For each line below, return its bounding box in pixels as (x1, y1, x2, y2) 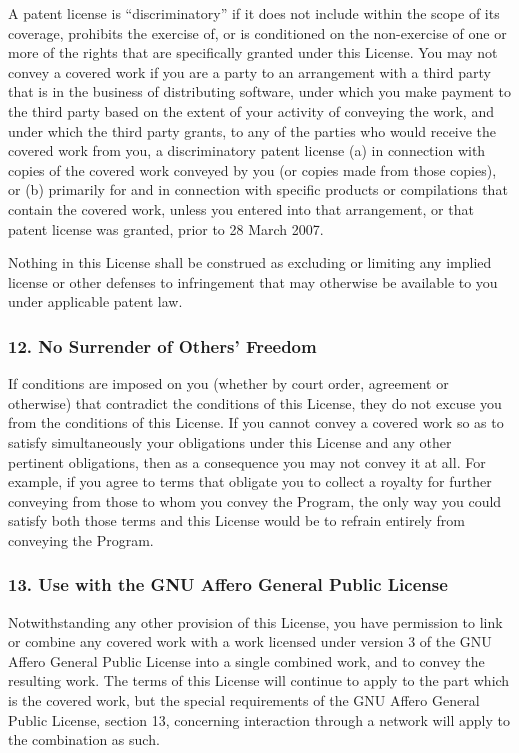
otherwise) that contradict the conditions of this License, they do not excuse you (8, 392, 502, 413)
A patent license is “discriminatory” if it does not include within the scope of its (8, 3, 500, 23)
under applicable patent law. (8, 291, 183, 312)
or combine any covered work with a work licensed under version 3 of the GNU (8, 631, 492, 652)
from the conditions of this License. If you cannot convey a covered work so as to (8, 412, 504, 433)
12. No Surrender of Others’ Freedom (8, 333, 317, 358)
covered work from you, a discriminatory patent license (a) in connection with (8, 140, 486, 161)
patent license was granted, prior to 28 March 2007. (8, 218, 324, 239)
